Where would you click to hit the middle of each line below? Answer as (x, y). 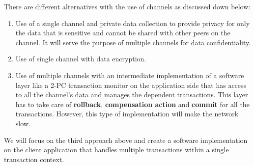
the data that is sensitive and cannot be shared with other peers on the (123, 33)
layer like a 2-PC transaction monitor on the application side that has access (131, 85)
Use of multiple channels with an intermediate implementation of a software (130, 75)
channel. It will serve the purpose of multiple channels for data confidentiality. (133, 42)
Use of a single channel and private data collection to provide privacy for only (133, 23)
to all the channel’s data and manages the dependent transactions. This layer (132, 95)
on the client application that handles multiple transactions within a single (116, 150)
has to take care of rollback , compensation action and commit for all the (132, 104)
